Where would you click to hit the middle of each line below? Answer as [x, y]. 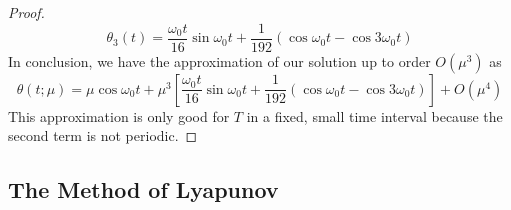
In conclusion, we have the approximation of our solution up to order [219, 60]
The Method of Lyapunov [143, 189]
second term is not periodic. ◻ [103, 135]
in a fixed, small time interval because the [374, 115]
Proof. [26, 12]
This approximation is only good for [119, 115]
